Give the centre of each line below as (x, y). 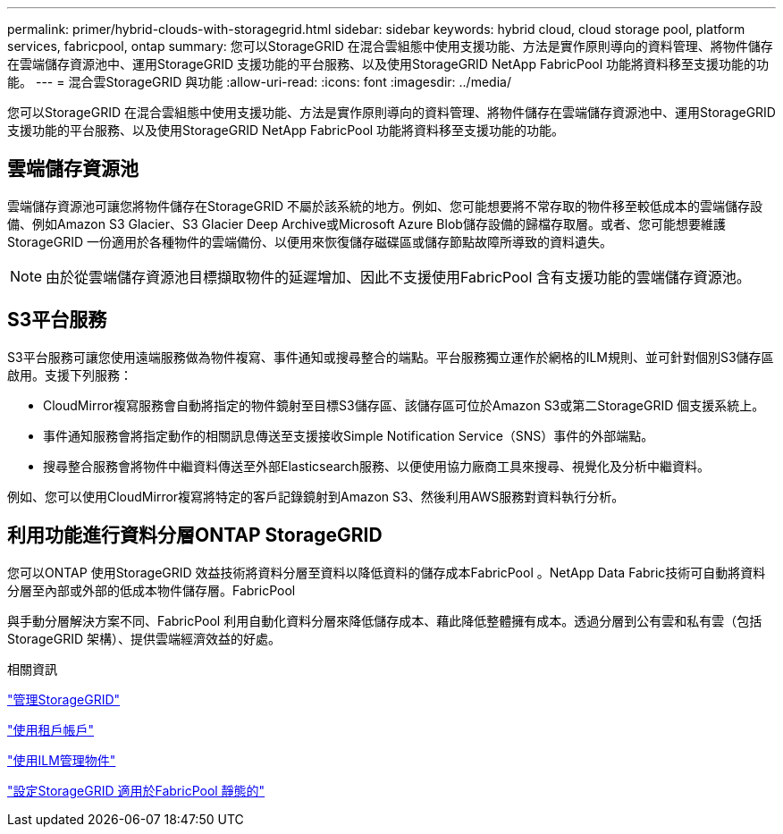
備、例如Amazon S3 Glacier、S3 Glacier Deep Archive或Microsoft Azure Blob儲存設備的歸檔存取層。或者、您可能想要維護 (366, 223)
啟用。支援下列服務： (70, 375)
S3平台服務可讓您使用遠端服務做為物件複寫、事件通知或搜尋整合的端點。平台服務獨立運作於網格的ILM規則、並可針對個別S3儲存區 (391, 357)
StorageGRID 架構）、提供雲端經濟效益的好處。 (144, 638)
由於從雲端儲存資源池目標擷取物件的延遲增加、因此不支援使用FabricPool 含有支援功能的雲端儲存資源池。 (398, 277)
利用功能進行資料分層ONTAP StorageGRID (195, 535)
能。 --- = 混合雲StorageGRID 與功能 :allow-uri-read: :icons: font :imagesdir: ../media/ (259, 82)
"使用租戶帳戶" (51, 729)
